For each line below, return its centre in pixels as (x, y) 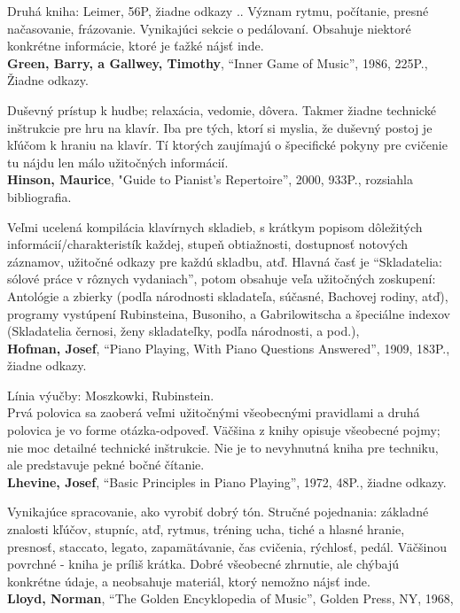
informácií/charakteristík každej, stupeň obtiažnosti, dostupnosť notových (208, 244)
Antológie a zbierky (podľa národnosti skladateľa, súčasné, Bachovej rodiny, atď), (228, 295)
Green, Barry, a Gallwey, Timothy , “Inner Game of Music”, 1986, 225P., (218, 62)
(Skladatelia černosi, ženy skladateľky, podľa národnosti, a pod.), (183, 331)
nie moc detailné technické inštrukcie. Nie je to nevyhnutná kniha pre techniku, (223, 447)
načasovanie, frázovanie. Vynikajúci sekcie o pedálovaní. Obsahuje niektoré (209, 28)
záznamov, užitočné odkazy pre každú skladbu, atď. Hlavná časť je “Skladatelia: (225, 261)
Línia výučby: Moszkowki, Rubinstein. (111, 395)
